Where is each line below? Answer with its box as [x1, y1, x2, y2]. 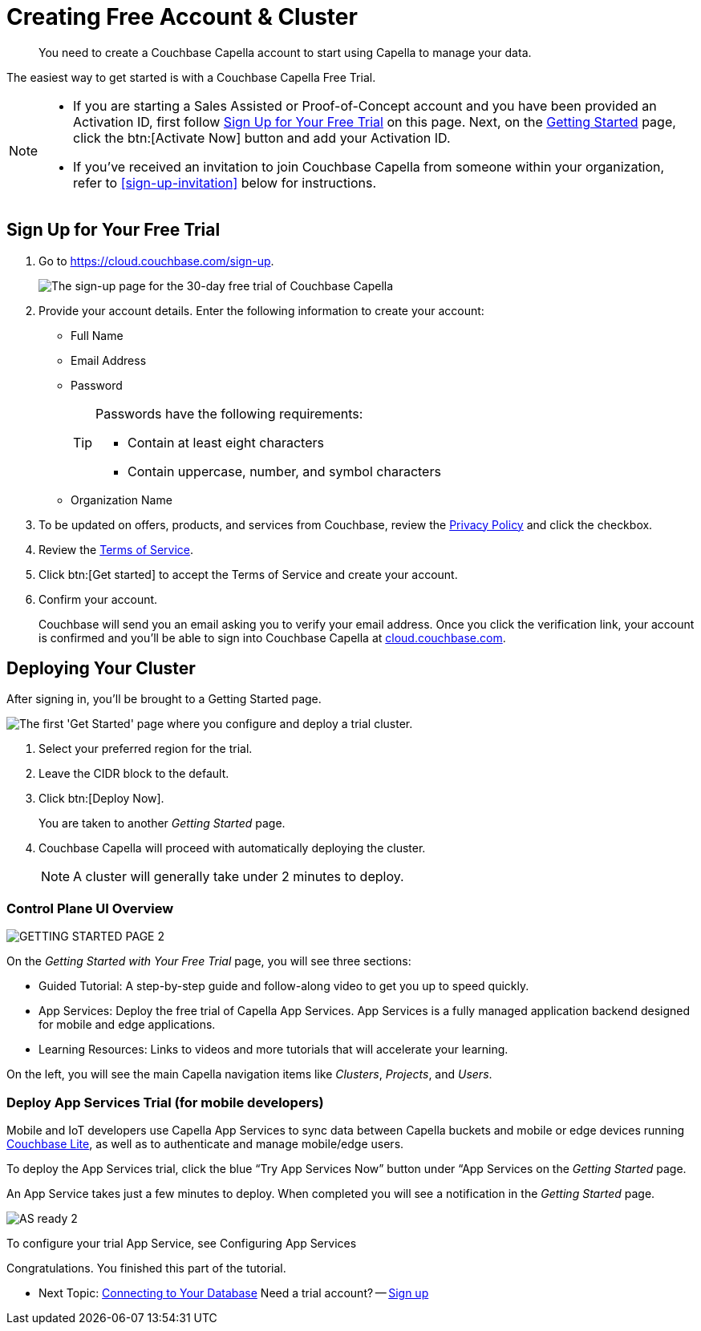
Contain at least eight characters [128, 434, 324, 451]
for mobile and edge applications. [38, 1017, 216, 1032]
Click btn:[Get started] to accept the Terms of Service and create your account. [38, 567, 458, 581]
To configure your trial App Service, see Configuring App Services [6, 1236, 357, 1250]
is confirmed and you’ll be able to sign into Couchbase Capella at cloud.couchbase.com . [38, 630, 506, 645]
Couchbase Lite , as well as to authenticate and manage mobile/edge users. [6, 1136, 404, 1151]
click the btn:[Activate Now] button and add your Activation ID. [73, 129, 451, 146]
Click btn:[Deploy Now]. [38, 791, 164, 806]
